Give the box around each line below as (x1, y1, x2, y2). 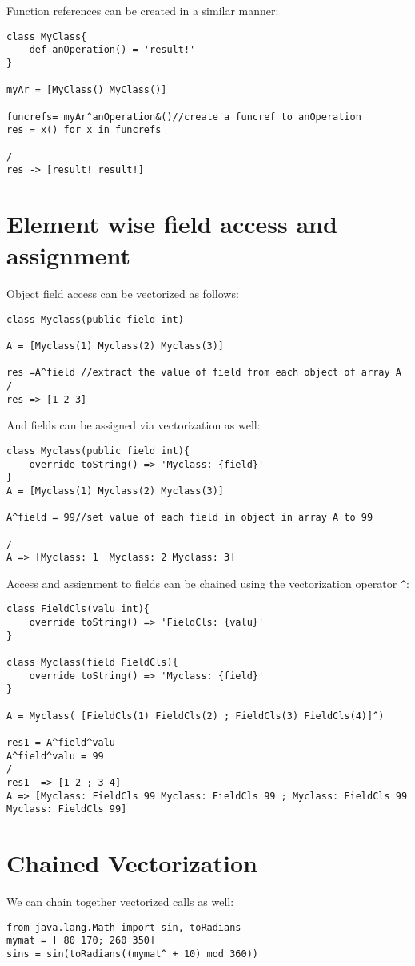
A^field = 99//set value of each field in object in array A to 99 (6, 512, 373, 524)
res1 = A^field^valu (6, 737, 116, 749)
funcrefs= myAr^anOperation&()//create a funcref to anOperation (6, 111, 361, 123)
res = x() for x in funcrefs (6, 124, 162, 136)
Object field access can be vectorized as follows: (6, 285, 239, 302)
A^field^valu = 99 (6, 750, 104, 762)
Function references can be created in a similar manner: (6, 2, 279, 18)
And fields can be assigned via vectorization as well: (6, 417, 261, 433)
